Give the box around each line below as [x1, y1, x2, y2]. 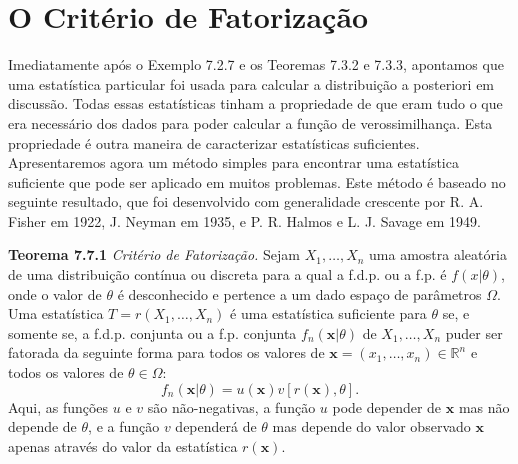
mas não [458, 396, 510, 417]
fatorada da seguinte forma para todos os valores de [8, 342, 325, 363]
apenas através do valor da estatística [8, 435, 238, 456]
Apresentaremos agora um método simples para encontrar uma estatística [8, 152, 459, 173]
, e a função [88, 416, 160, 437]
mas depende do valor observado [272, 416, 471, 437]
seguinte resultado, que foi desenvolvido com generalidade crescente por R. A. [8, 191, 484, 212]
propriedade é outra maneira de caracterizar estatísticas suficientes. [8, 132, 420, 153]
